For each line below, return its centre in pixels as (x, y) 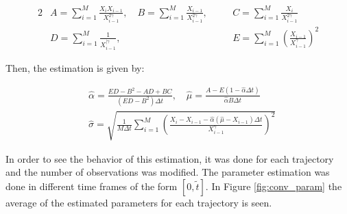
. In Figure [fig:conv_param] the (274, 186)
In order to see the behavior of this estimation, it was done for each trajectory (170, 158)
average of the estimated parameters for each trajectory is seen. (139, 202)
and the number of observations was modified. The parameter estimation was (168, 172)
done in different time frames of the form (92, 186)
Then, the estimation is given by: (75, 67)
